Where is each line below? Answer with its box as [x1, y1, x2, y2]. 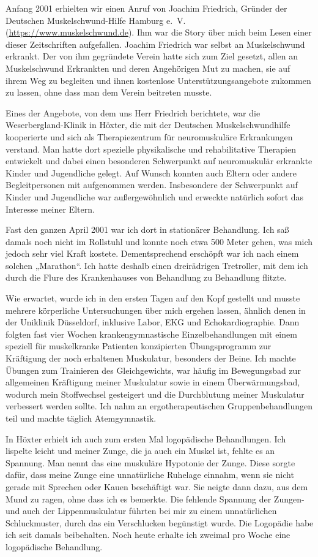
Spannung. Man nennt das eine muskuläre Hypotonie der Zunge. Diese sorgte [6, 456, 295, 469]
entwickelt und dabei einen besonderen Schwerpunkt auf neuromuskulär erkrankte [6, 154, 312, 167]
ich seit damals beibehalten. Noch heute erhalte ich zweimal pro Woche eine [6, 528, 290, 541]
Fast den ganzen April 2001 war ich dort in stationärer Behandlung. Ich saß [6, 223, 289, 236]
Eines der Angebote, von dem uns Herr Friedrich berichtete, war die [6, 106, 261, 119]
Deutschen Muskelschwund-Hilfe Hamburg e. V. [6, 13, 186, 26]
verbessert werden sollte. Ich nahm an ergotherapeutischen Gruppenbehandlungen [6, 400, 312, 412]
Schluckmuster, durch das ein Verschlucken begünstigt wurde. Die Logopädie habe [6, 516, 314, 529]
